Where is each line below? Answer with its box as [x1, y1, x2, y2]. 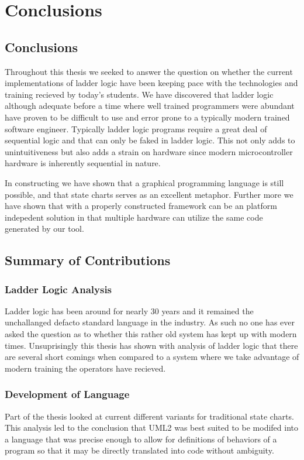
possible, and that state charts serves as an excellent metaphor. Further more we [5, 188, 293, 200]
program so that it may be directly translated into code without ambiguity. [5, 444, 274, 456]
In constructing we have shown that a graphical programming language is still [5, 176, 284, 188]
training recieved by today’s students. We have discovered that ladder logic [5, 88, 274, 100]
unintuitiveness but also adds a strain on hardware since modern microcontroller [5, 145, 293, 157]
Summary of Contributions [5, 251, 171, 269]
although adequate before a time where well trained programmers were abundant [5, 99, 295, 112]
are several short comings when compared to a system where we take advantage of [5, 351, 299, 363]
